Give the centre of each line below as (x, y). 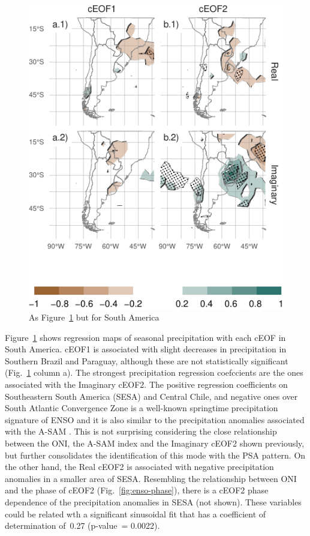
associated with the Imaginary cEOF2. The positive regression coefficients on (146, 384)
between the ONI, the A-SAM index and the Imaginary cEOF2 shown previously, (155, 443)
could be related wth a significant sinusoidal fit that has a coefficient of (136, 513)
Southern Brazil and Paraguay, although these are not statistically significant (147, 360)
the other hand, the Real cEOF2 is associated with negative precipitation (139, 467)
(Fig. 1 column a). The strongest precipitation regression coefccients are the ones (154, 372)
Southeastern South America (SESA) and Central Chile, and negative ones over (151, 396)
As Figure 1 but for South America (94, 317)
